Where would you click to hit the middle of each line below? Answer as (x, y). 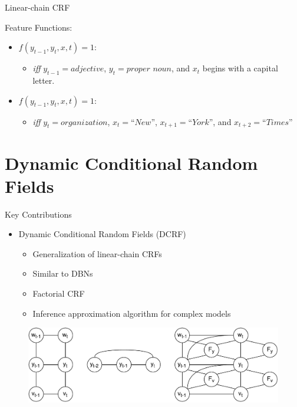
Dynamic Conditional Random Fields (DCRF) (102, 234)
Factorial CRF (59, 293)
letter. (44, 80)
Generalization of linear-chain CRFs (97, 253)
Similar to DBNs (63, 273)
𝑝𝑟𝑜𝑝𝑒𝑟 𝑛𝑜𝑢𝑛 (149, 69)
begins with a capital (240, 68)
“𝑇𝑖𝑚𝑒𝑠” (278, 122)
